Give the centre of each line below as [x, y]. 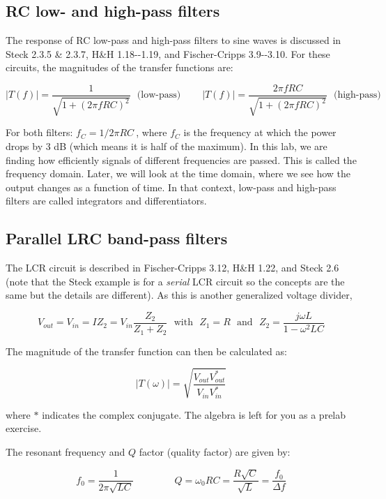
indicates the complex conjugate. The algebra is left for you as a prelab [194, 414]
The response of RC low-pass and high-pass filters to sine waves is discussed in [173, 40]
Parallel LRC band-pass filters [117, 238]
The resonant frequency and [65, 451]
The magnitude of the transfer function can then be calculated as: [146, 351]
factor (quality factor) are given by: [215, 451]
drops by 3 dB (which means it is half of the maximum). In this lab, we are [167, 146]
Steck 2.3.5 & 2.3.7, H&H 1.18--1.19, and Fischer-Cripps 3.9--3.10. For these [168, 53]
